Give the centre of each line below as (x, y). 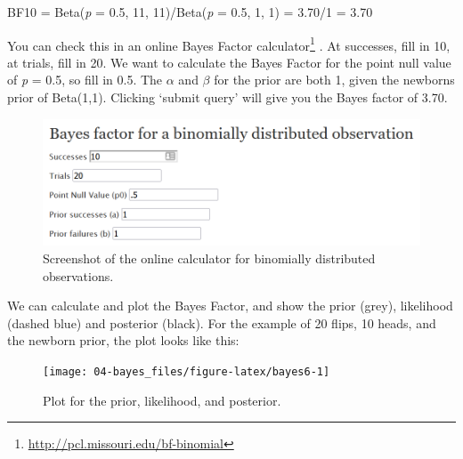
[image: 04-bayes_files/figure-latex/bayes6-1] (187, 372)
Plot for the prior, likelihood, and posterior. (162, 400)
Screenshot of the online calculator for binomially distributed (209, 258)
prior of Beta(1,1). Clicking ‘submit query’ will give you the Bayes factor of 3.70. (227, 97)
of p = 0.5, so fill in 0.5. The (85, 80)
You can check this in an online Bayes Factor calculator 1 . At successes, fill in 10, (229, 44)
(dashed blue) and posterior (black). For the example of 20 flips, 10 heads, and (222, 322)
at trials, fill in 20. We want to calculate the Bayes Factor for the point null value (229, 62)
